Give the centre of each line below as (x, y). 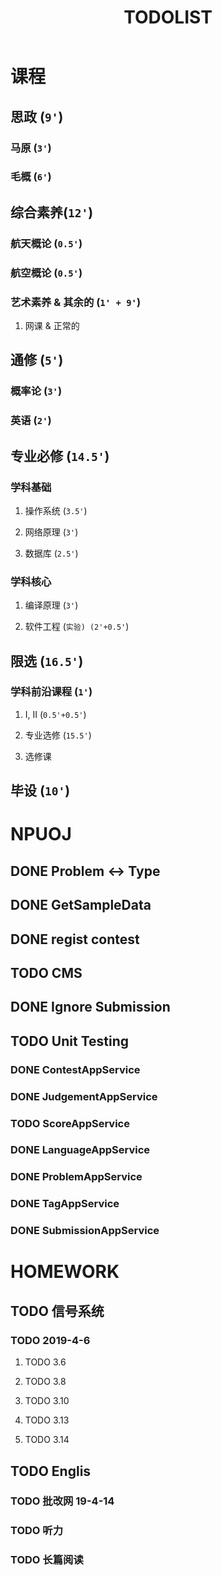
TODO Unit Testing (70, 1041)
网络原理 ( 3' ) (51, 532)
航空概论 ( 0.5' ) (46, 273)
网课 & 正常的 (52, 325)
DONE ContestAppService (75, 1069)
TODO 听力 (37, 1531)
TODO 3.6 (45, 1362)
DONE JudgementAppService (84, 1096)
